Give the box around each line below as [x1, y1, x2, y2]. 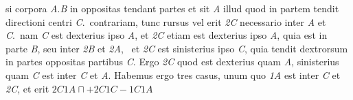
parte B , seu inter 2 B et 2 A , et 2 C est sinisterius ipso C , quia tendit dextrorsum [5, 41, 348, 55]
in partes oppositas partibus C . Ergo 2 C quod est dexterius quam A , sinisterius [5, 54, 339, 69]
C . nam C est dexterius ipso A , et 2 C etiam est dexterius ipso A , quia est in [5, 28, 328, 42]
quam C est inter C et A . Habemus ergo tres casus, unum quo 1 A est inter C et [5, 67, 341, 82]
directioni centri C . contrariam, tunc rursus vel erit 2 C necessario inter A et [5, 14, 326, 29]
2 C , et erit [5, 81, 49, 95]
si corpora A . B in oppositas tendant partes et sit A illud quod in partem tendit [5, 1, 339, 15]
